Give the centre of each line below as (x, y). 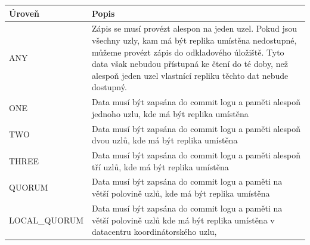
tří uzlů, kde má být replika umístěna (160, 166)
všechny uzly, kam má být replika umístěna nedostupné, (194, 40)
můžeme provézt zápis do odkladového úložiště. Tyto (188, 52)
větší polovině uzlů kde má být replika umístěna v (183, 220)
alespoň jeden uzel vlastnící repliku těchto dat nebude (190, 75)
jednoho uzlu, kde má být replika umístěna (170, 113)
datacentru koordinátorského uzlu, (154, 232)
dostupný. (109, 87)
